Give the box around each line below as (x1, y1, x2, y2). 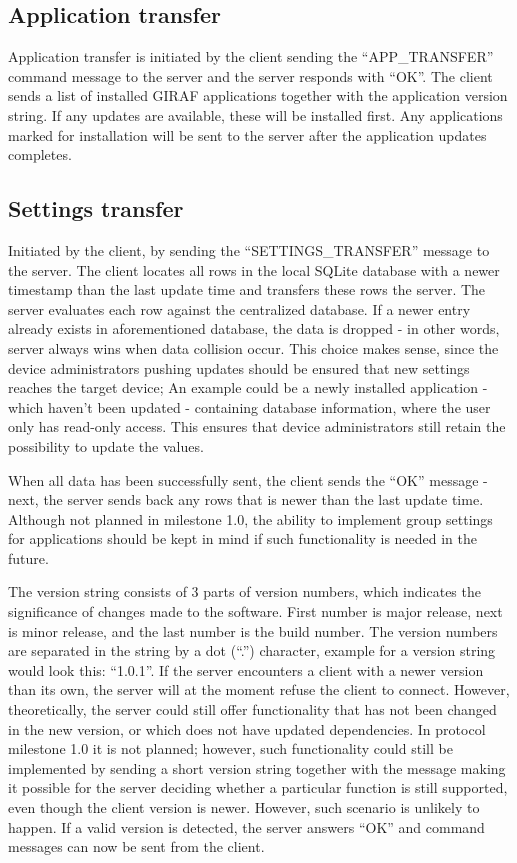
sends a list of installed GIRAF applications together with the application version (8, 85, 508, 106)
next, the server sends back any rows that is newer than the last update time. (8, 489, 484, 510)
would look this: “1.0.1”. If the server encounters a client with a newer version (8, 659, 484, 680)
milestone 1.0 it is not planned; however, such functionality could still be (8, 738, 453, 759)
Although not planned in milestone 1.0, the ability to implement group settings (8, 508, 493, 529)
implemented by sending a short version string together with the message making (8, 757, 506, 778)
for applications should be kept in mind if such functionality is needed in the (8, 528, 478, 549)
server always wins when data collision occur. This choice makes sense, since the (8, 337, 499, 358)
